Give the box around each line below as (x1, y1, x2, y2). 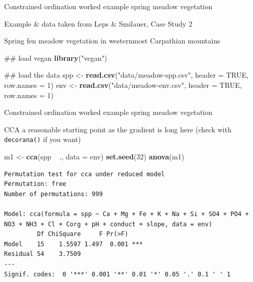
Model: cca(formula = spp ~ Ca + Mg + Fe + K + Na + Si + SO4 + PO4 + (4, 210, 249, 218)
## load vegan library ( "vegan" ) (4, 52, 107, 63)
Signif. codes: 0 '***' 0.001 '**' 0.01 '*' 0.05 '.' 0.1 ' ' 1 (4, 270, 231, 278)
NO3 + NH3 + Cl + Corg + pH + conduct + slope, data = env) (4, 220, 213, 228)
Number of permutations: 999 (4, 190, 103, 198)
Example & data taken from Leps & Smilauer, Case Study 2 (4, 18, 192, 29)
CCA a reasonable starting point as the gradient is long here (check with (4, 124, 232, 134)
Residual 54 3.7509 (4, 250, 81, 258)
